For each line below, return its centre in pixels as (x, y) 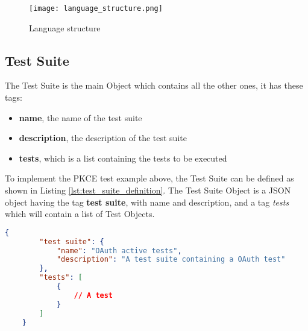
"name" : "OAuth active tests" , (119, 251)
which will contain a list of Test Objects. (80, 214)
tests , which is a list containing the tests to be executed (123, 158)
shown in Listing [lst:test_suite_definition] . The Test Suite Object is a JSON (148, 190)
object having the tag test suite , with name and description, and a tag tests (147, 202)
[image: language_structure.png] (96, 8)
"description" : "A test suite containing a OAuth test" (171, 260)
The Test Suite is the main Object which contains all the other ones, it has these (154, 85)
